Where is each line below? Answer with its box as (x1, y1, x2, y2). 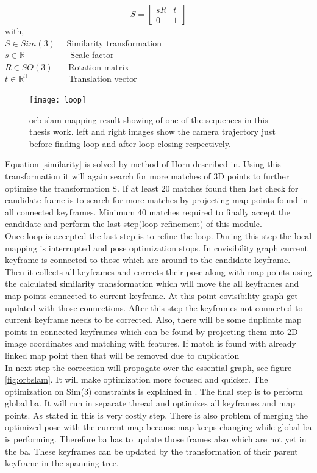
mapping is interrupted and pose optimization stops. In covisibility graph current (5, 241, 308, 254)
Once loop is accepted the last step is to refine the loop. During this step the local (5, 229, 312, 242)
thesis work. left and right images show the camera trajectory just (29, 125, 276, 138)
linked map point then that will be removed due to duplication (5, 348, 240, 361)
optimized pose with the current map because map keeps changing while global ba (5, 421, 312, 433)
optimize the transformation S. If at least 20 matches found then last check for (5, 181, 299, 194)
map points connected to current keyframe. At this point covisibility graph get (5, 289, 298, 301)
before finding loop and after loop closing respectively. (29, 137, 231, 150)
